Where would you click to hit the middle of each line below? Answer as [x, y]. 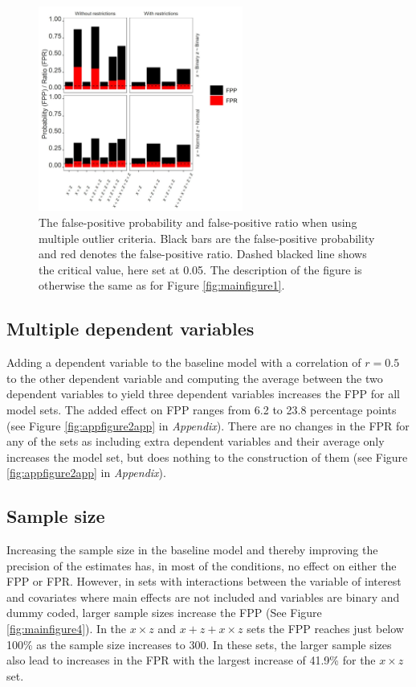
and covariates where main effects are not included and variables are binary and [203, 596]
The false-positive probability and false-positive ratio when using [198, 222]
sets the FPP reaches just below [325, 629]
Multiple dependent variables [131, 329]
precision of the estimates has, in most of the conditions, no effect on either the [202, 565]
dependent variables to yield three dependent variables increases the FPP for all [203, 394]
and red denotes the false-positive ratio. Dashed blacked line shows [203, 254]
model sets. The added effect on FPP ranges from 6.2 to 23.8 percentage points [202, 409]
